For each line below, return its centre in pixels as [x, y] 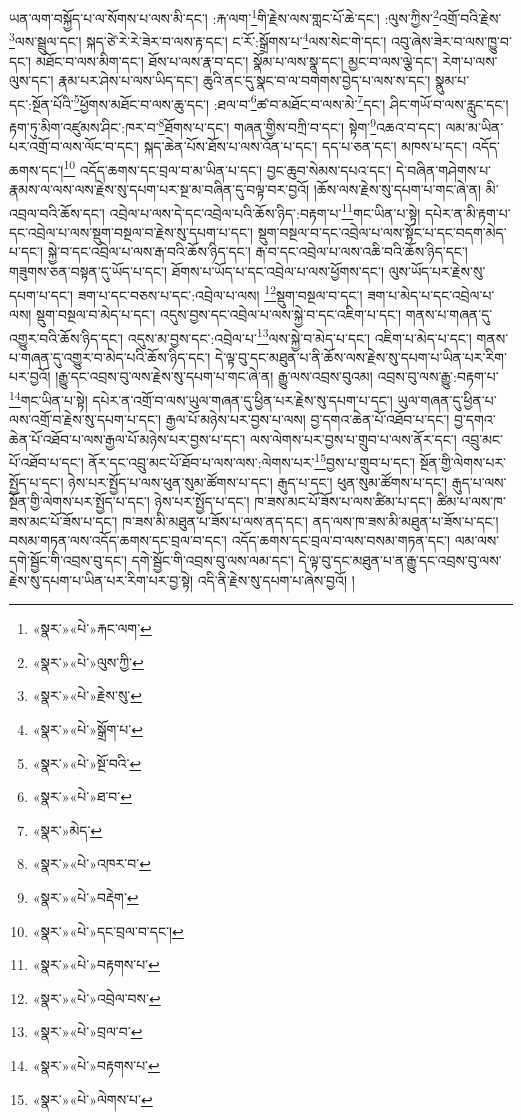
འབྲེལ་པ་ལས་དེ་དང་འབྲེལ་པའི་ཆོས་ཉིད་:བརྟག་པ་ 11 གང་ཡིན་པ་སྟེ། [265, 211]
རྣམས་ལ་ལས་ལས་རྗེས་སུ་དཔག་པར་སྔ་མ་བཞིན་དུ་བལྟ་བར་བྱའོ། [159, 189]
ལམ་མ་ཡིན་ [474, 126]
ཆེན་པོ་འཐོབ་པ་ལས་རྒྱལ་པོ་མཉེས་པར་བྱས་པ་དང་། [127, 438]
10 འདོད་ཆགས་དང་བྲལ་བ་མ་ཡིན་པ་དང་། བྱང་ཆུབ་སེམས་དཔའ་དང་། [227, 168]
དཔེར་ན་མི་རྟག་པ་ [467, 212]
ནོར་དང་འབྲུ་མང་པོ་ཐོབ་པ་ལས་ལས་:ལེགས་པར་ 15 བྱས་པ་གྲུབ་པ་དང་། [252, 461]
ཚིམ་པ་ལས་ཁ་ [471, 501]
